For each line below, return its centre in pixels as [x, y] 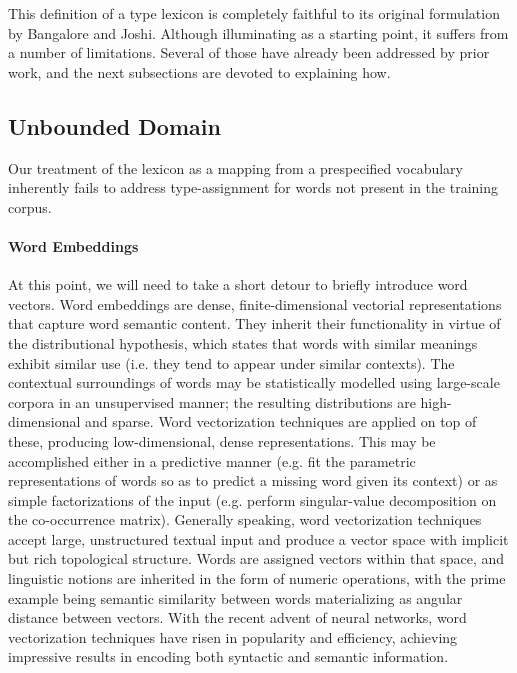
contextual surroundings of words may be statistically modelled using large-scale [254, 382]
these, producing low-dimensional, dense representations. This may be [222, 440]
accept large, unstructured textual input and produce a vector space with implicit [258, 538]
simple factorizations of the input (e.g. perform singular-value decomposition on [252, 499]
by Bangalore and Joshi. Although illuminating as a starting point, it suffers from [258, 32]
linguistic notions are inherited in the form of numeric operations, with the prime [257, 578]
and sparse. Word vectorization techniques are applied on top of [281, 421]
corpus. [30, 206]
